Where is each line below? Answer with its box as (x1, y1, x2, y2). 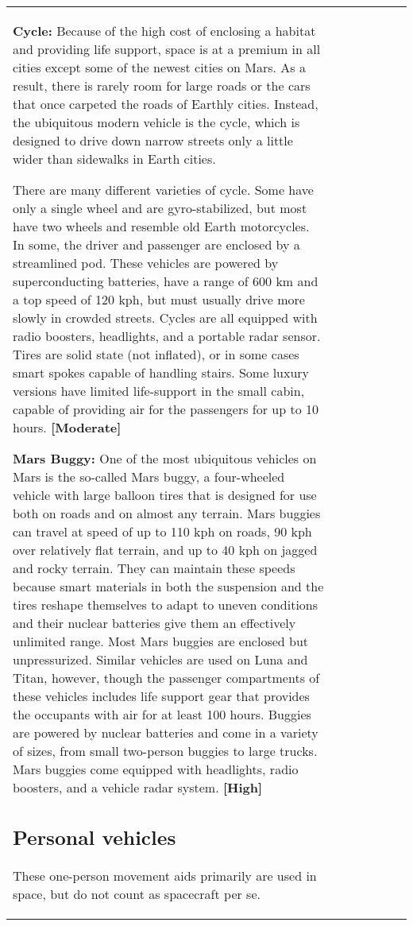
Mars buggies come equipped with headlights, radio (13, 760, 299, 778)
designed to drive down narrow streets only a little (13, 131, 293, 149)
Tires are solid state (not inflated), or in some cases (13, 345, 299, 363)
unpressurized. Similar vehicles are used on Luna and (13, 650, 308, 668)
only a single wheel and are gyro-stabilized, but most (13, 199, 307, 217)
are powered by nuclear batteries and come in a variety (13, 723, 318, 742)
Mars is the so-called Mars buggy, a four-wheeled (13, 467, 285, 486)
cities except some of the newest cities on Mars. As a (13, 58, 306, 76)
